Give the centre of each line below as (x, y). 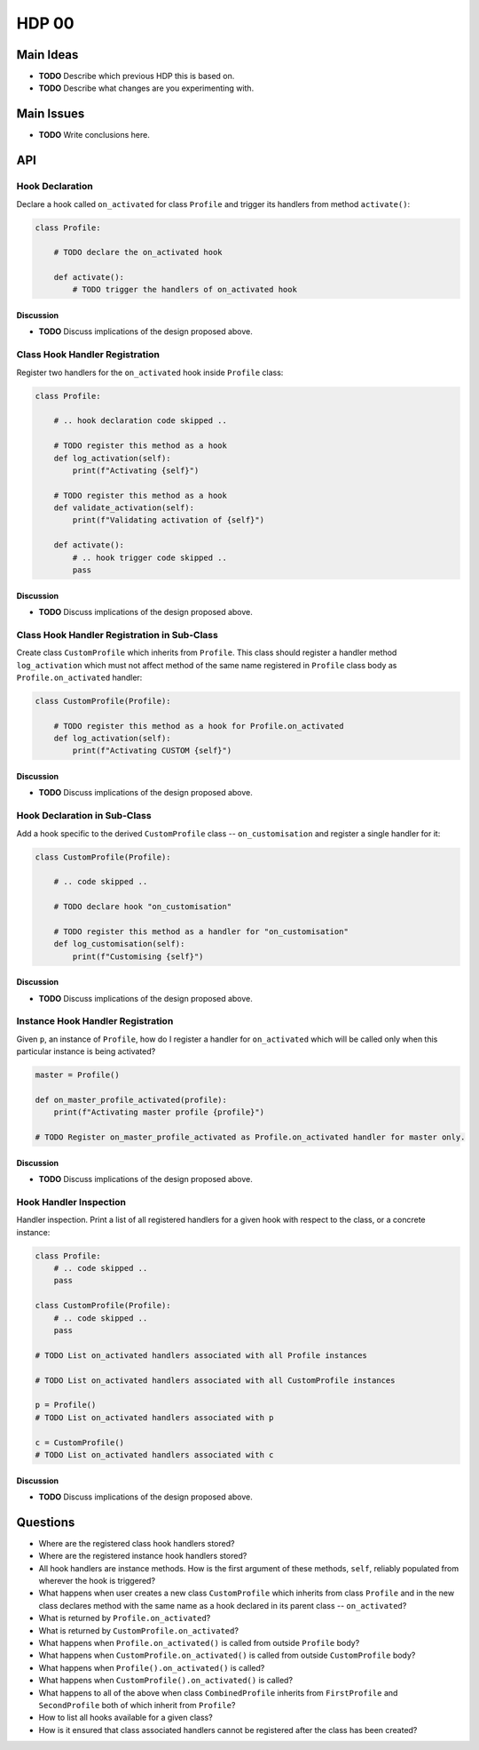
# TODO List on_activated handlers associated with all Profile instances (201, 1355)
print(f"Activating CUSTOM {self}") (152, 751)
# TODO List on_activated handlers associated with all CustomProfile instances (215, 1380)
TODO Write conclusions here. (94, 135)
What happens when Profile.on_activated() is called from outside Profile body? (199, 1642)
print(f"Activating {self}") (136, 470)
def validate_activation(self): (124, 508)
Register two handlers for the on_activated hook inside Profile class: (150, 372)
